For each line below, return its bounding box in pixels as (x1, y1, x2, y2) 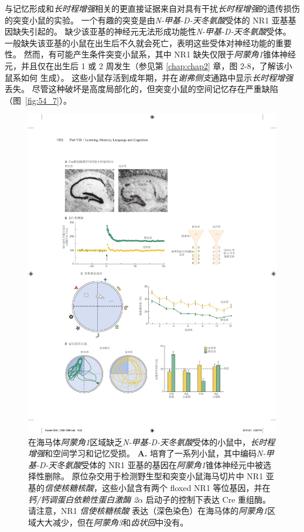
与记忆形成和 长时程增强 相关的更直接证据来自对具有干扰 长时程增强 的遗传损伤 (5, 2, 300, 14)
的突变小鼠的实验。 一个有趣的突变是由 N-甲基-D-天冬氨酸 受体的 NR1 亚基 (5, 13, 288, 26)
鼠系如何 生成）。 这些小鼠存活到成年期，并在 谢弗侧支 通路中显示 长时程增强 (5, 71, 293, 83)
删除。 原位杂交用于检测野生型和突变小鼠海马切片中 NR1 (44, 470, 264, 482)
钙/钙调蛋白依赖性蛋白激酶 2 (28, 493, 138, 505)
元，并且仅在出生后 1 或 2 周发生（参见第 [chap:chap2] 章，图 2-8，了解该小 (5, 59, 292, 71)
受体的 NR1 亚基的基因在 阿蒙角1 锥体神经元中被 (81, 458, 263, 470)
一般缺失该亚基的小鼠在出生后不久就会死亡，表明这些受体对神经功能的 (5, 36, 275, 49)
